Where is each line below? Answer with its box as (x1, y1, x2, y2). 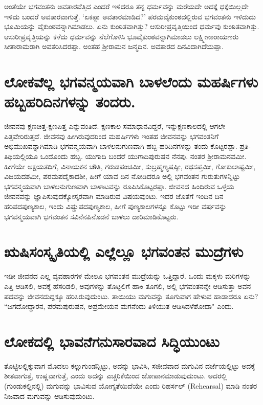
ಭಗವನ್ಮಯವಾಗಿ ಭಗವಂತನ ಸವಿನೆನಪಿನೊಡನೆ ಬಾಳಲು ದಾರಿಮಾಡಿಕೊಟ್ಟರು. (4, 211, 179, 221)
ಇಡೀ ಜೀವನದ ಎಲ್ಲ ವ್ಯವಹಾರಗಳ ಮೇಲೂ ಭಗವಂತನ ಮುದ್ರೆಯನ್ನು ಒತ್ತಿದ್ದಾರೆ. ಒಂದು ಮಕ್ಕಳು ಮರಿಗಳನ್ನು (4, 271, 251, 281)
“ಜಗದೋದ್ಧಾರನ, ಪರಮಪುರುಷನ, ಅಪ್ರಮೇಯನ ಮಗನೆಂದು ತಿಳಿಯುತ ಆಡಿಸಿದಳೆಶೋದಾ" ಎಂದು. (4, 301, 234, 311)
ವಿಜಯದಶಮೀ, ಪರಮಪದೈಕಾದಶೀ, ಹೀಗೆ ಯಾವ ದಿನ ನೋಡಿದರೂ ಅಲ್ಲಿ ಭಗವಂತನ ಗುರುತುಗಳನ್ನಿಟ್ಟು (4, 171, 240, 182)
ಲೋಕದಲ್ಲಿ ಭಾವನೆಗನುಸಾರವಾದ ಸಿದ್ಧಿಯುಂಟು (4, 330, 220, 351)
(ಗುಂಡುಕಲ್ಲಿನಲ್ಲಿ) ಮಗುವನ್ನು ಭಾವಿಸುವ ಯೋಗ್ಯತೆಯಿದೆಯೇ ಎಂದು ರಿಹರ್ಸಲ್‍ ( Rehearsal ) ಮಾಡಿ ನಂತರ (4, 380, 257, 391)
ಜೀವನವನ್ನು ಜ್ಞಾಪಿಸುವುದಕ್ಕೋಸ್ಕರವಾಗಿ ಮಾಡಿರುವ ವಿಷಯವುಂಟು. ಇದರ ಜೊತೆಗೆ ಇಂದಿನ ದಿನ (4, 191, 224, 201)
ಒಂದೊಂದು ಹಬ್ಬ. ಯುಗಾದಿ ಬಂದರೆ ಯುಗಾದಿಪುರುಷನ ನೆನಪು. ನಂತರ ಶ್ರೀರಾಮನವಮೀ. (40, 151, 247, 162)
